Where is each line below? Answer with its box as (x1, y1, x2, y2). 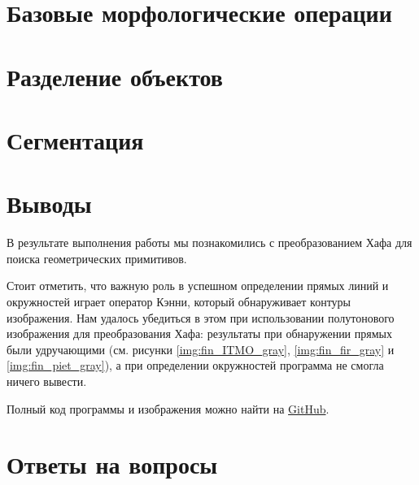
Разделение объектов (7, 59, 223, 93)
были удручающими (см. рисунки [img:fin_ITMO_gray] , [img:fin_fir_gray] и (7, 340, 395, 357)
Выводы (7, 187, 92, 220)
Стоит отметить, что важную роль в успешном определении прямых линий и (7, 277, 389, 294)
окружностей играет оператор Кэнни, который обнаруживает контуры (7, 293, 351, 310)
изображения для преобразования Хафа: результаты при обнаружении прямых (7, 325, 392, 342)
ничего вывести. (7, 373, 87, 389)
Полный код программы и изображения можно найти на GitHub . (7, 400, 330, 417)
